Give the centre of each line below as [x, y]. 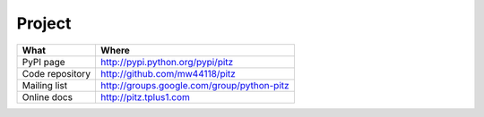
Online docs [48, 96]
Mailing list [44, 85]
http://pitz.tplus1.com [145, 96]
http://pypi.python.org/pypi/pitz [167, 62]
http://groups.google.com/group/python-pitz [195, 85]
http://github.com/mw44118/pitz [168, 73]
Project [44, 23]
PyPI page [44, 62]
